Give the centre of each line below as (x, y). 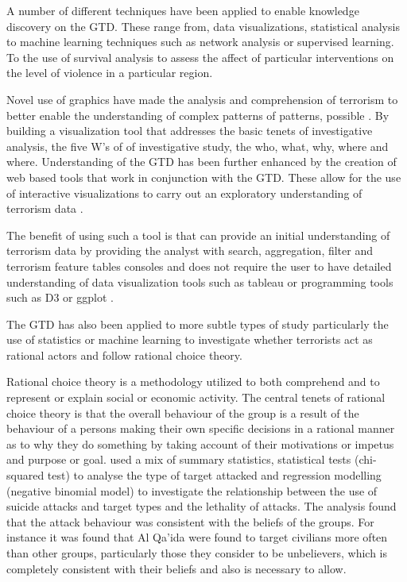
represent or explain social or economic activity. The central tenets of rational (196, 397)
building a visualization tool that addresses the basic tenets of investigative (190, 131)
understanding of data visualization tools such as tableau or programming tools (200, 281)
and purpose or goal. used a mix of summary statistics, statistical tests (179, 459)
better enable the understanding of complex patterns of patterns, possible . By (198, 115)
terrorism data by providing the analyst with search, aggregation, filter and (190, 251)
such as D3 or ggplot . (60, 297)
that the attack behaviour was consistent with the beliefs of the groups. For (190, 521)
